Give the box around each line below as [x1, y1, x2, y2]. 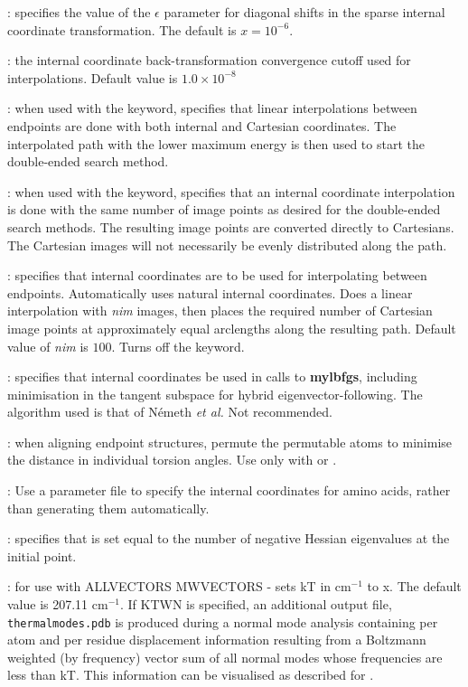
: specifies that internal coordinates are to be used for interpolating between [7, 266, 427, 285]
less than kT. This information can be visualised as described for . [7, 665, 374, 684]
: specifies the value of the [7, 3, 151, 21]
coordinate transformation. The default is [7, 20, 237, 39]
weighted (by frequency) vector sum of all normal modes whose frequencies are [7, 647, 443, 666]
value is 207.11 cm [7, 595, 108, 614]
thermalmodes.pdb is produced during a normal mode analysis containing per [7, 612, 438, 631]
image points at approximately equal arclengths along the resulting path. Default [7, 318, 456, 337]
